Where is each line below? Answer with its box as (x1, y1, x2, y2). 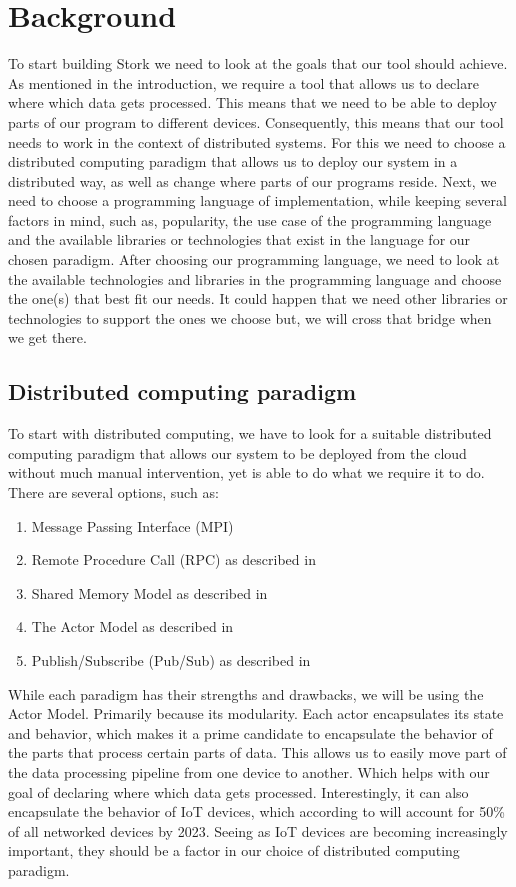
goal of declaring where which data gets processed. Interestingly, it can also (8, 781, 469, 802)
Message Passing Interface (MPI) (31, 515, 234, 536)
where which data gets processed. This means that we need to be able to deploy (8, 92, 497, 113)
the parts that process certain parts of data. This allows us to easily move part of (8, 742, 507, 763)
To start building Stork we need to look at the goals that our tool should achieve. (8, 53, 508, 74)
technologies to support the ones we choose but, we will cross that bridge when (8, 307, 492, 328)
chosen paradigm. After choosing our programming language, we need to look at (8, 249, 500, 270)
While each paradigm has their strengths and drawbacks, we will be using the (8, 683, 484, 704)
